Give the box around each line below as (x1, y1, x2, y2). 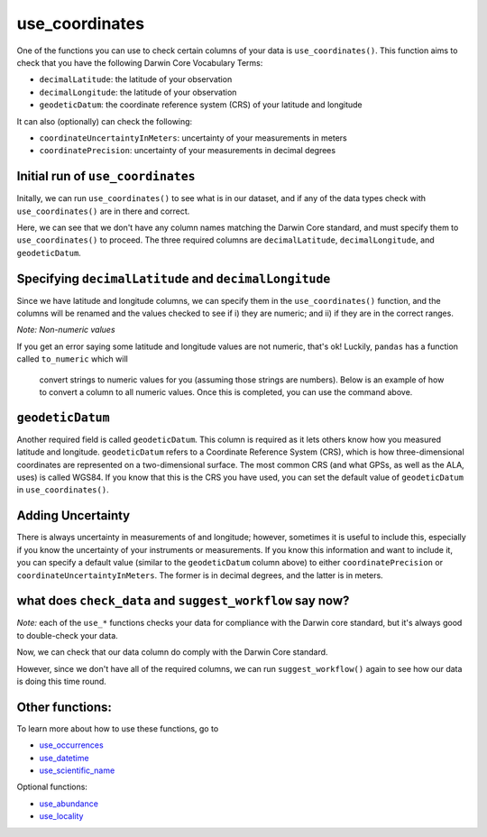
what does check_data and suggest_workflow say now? (16, 593, 350, 609)
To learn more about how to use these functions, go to (16, 722, 219, 734)
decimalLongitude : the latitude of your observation (39, 87, 237, 97)
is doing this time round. (16, 676, 107, 687)
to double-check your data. (16, 630, 119, 640)
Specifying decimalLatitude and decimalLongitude (16, 271, 331, 286)
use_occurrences (39, 740, 104, 750)
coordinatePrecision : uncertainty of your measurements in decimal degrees (39, 145, 336, 156)
